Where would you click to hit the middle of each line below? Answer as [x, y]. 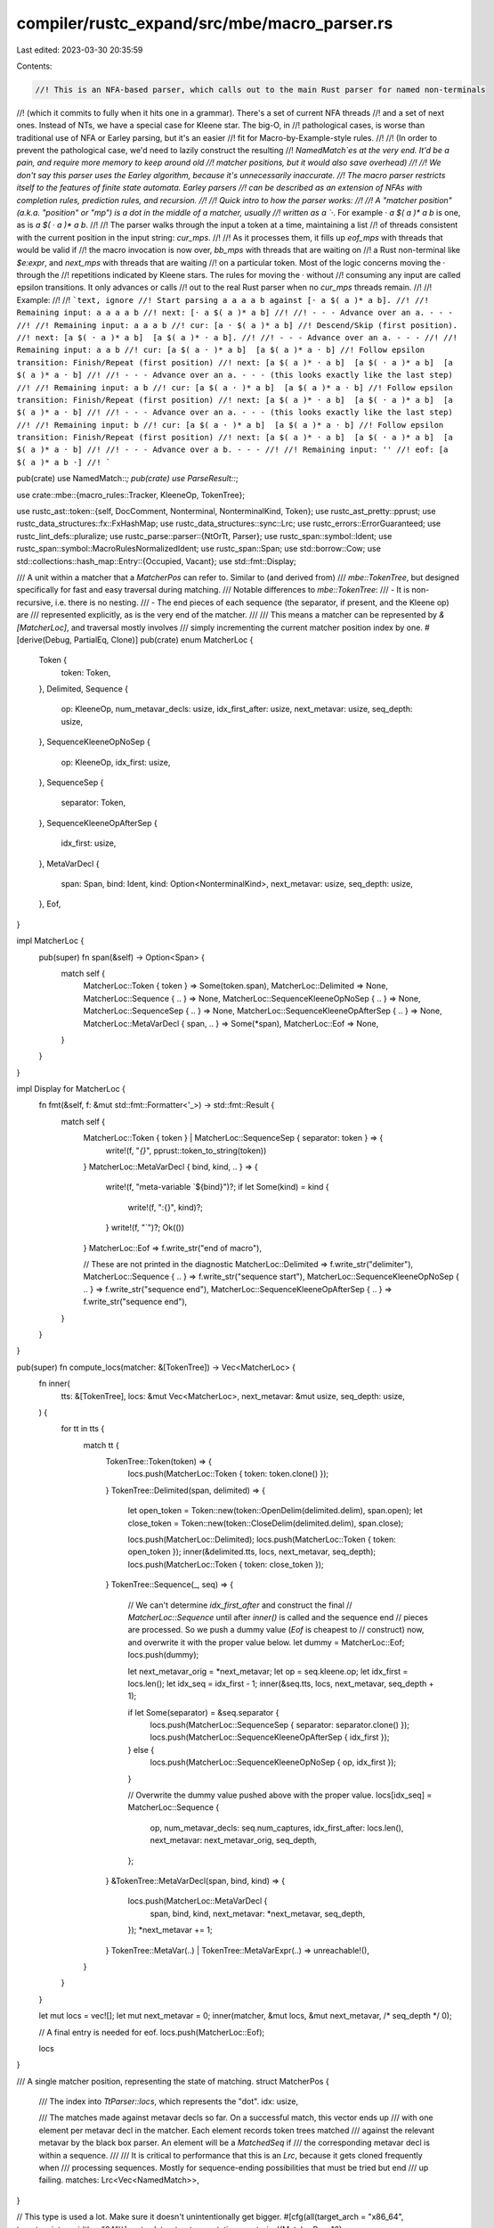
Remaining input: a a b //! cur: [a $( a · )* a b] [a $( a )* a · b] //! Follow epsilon [221, 350]
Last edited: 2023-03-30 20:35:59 [80, 50]
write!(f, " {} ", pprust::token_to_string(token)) [186, 1151]
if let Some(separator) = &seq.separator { [203, 1712]
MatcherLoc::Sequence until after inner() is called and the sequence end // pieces [278, 1617]
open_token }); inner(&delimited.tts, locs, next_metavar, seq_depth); [252, 1552]
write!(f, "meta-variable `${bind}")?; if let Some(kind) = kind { [217, 1187]
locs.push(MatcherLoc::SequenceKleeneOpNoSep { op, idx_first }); [273, 1762]
